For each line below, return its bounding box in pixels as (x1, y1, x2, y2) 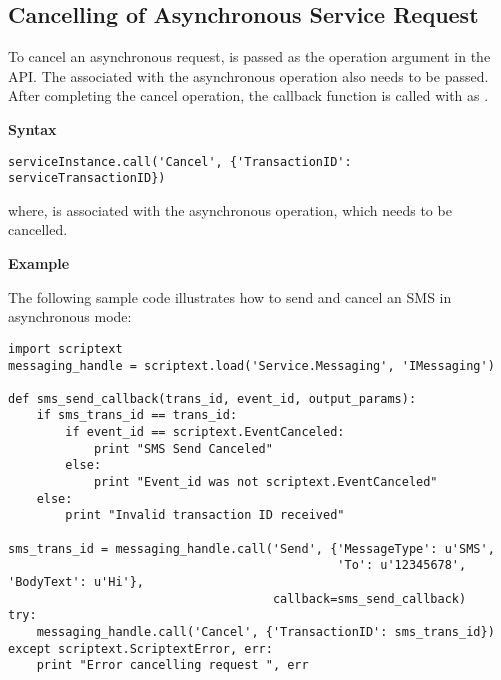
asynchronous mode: (8, 306, 132, 327)
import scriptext (8, 341, 123, 356)
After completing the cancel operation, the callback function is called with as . (8, 85, 489, 106)
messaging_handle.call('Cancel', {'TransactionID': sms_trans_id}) (36, 625, 495, 640)
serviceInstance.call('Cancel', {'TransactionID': (8, 154, 352, 169)
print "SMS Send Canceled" (93, 441, 273, 456)
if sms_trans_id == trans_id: (36, 408, 238, 423)
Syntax (8, 118, 57, 139)
